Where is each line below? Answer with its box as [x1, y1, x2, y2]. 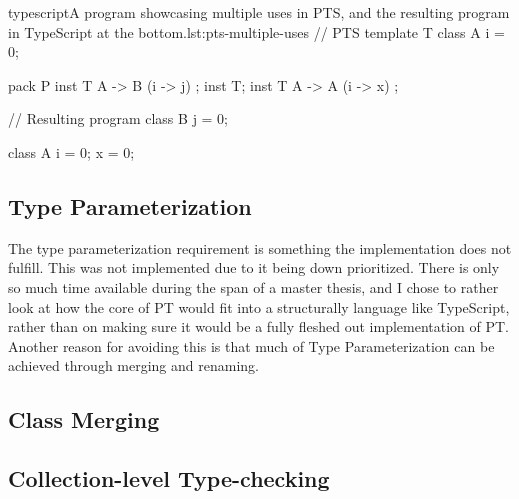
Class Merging [8, 404, 160, 435]
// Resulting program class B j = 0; [8, 108, 229, 129]
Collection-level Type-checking [8, 463, 330, 494]
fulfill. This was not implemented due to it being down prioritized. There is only [8, 257, 500, 278]
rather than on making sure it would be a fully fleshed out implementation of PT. [8, 316, 510, 337]
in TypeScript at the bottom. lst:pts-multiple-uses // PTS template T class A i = [8, 21, 505, 42]
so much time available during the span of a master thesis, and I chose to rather [8, 276, 499, 297]
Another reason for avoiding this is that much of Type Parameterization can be [8, 335, 495, 356]
